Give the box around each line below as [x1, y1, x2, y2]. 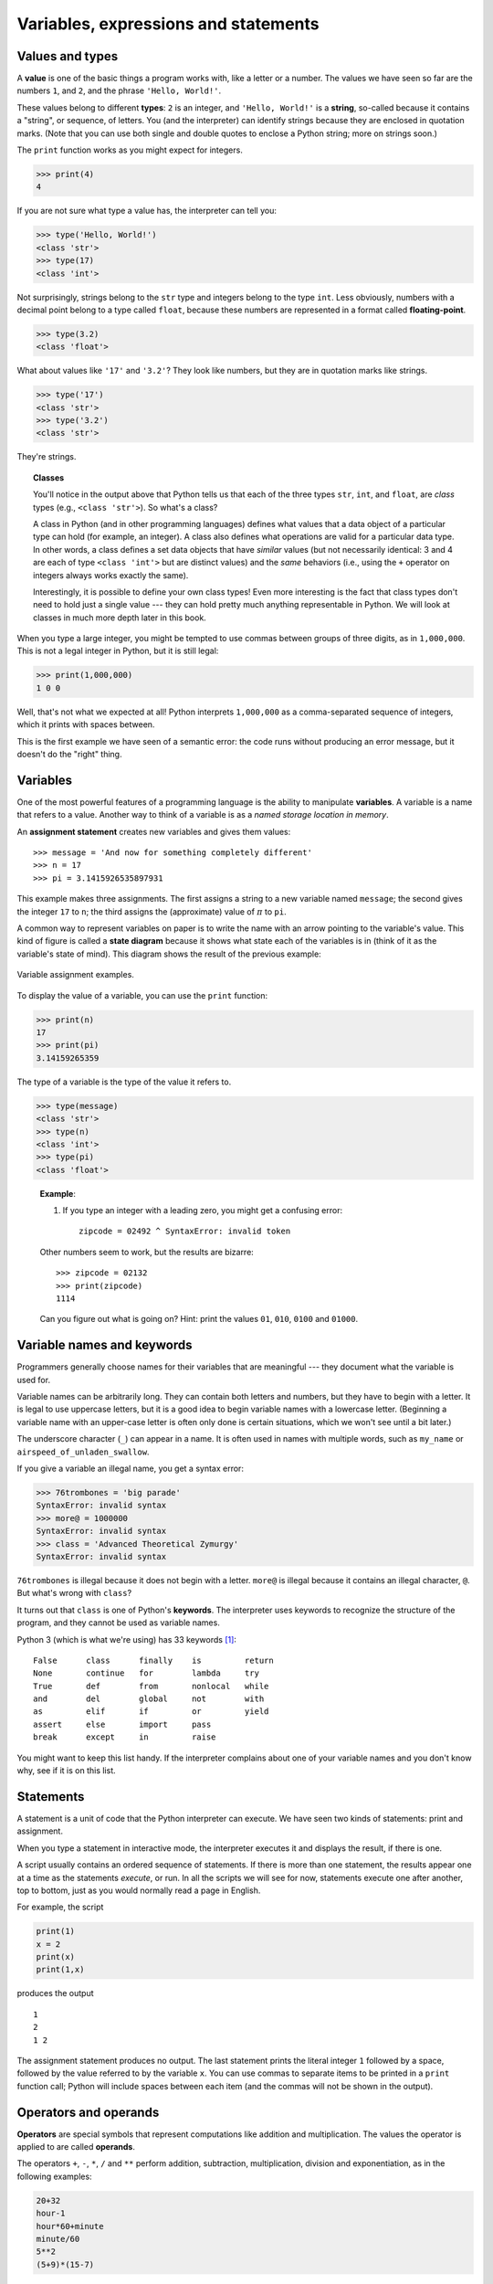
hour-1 [36, 2208, 66, 2219]
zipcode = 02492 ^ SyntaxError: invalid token [79, 1226, 291, 1237]
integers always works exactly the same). [33, 569, 189, 580]
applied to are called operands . [16, 2141, 136, 2152]
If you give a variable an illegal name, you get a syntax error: [16, 1463, 244, 1475]
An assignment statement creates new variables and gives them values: [16, 826, 291, 837]
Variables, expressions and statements [16, 14, 320, 34]
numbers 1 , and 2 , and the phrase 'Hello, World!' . [16, 85, 222, 96]
